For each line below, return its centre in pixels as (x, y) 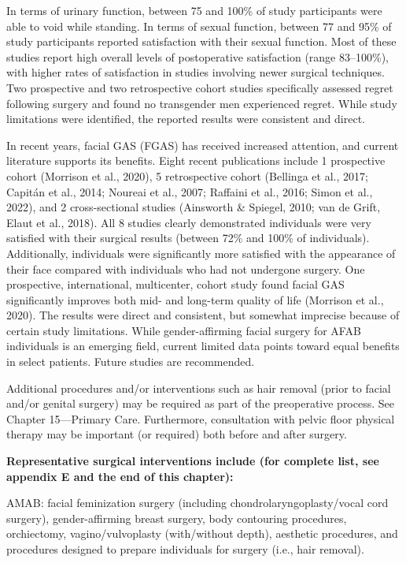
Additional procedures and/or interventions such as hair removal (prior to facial (199, 388)
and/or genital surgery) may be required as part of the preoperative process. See (200, 403)
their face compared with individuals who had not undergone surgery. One (186, 268)
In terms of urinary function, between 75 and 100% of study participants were (194, 10)
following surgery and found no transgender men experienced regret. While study (202, 103)
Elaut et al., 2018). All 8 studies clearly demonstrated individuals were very (189, 222)
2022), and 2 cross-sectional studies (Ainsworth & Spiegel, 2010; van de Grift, (194, 207)
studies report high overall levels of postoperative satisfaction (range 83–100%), (197, 56)
